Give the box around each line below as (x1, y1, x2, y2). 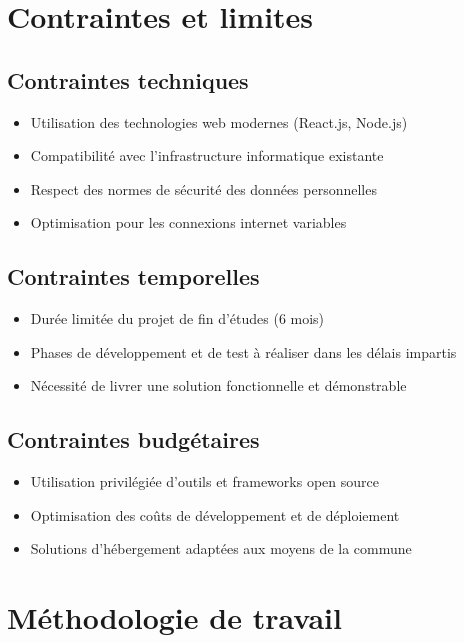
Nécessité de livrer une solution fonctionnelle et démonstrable (30, 375, 407, 396)
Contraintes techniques (7, 64, 249, 95)
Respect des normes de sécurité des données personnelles (30, 178, 377, 199)
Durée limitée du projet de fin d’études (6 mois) (30, 308, 325, 329)
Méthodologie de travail (7, 597, 342, 638)
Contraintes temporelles (7, 261, 260, 292)
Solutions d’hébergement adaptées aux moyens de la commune (30, 538, 412, 559)
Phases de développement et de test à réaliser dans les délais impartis (30, 341, 457, 362)
